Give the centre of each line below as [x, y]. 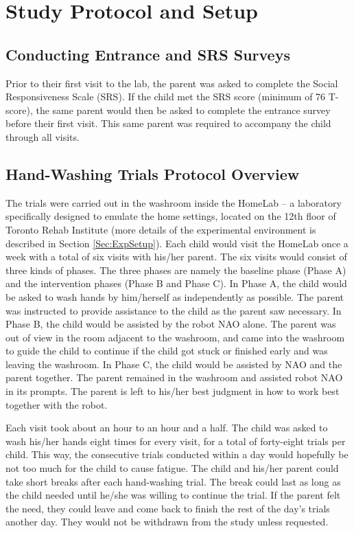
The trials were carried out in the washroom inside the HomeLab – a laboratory [174, 202]
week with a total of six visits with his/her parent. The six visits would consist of [176, 257]
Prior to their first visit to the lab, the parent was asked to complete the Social [172, 83]
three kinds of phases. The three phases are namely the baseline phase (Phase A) [176, 270]
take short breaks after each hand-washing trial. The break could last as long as [173, 481]
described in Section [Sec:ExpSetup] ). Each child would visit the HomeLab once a [177, 243]
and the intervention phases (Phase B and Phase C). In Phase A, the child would [176, 283]
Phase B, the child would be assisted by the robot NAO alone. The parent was [171, 324]
